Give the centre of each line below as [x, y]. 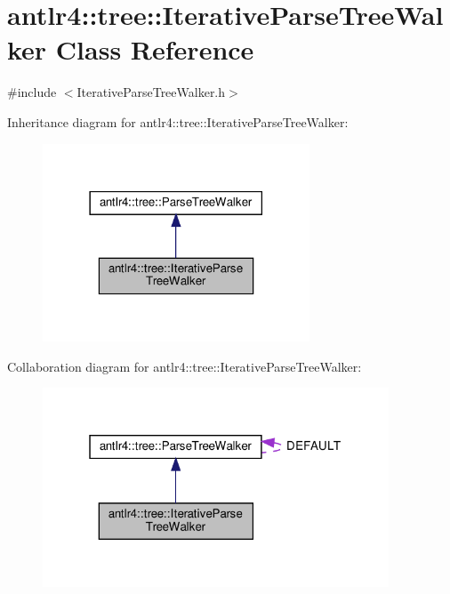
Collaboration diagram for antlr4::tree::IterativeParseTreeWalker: [185, 366]
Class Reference [155, 49]
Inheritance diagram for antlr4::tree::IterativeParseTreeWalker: [178, 121]
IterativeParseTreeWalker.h [151, 92]
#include [32, 92]
